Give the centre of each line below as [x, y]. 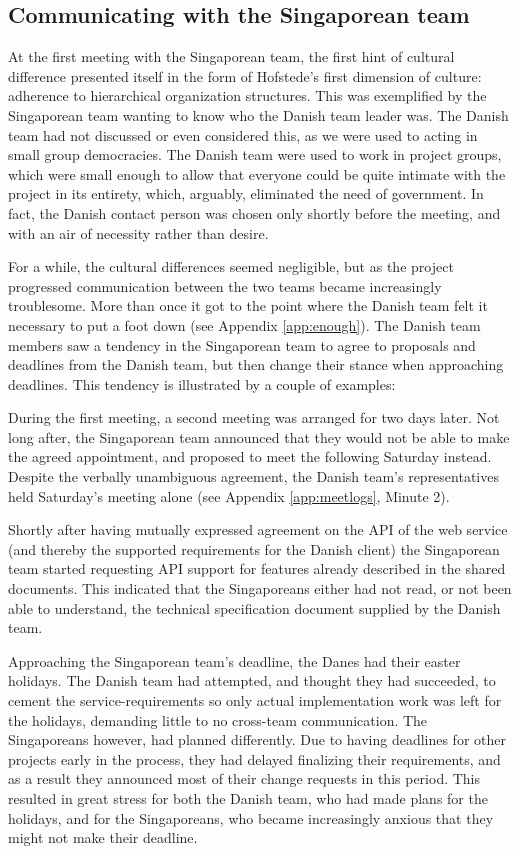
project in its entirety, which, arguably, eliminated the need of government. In [246, 193]
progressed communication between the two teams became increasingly [225, 285]
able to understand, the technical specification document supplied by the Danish [254, 607]
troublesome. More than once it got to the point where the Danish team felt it [248, 305]
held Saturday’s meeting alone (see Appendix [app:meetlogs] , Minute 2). [229, 495]
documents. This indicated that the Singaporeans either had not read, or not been [260, 588]
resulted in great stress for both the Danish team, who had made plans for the [248, 797]
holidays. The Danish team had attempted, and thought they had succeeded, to [252, 680]
